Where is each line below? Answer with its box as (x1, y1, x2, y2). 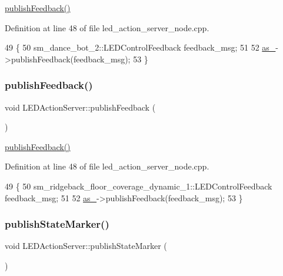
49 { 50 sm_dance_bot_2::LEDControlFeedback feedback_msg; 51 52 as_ (5, 41, 276, 54)
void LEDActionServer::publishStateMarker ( (5, 240, 167, 252)
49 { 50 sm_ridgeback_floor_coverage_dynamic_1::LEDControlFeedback (5, 179, 272, 192)
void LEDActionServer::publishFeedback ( (5, 101, 156, 113)
